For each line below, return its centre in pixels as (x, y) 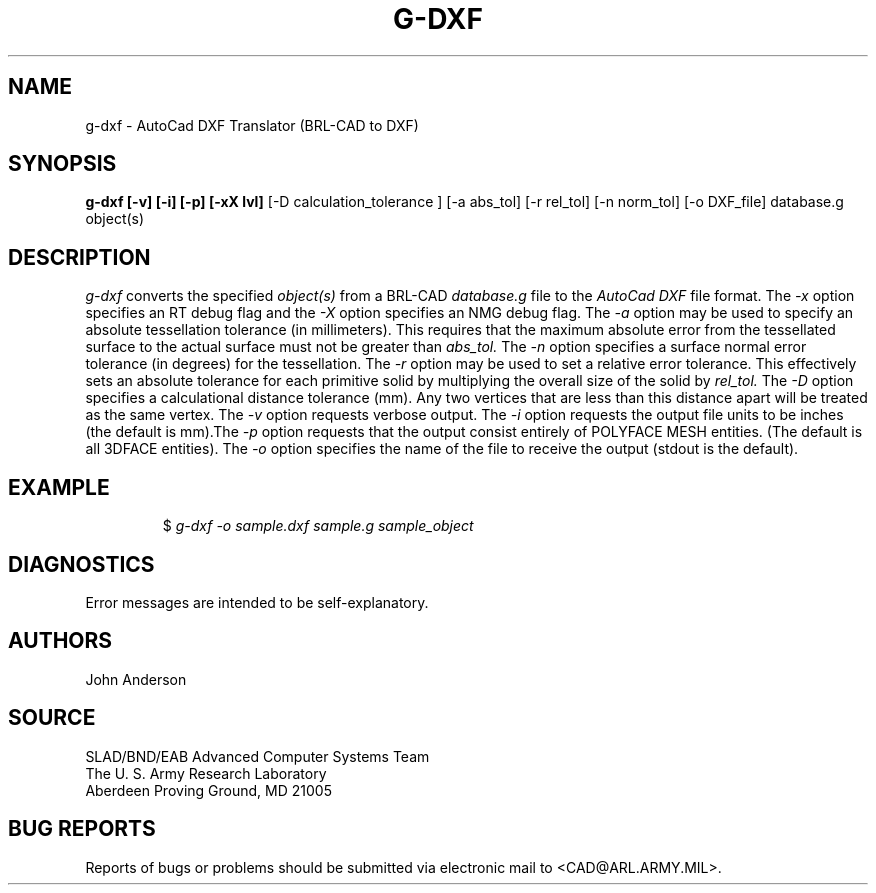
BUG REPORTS (82, 829)
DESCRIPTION (79, 257)
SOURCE (52, 718)
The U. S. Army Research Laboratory (206, 773)
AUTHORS (60, 641)
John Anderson (136, 679)
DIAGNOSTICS (81, 564)
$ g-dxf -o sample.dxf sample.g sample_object (318, 526)
